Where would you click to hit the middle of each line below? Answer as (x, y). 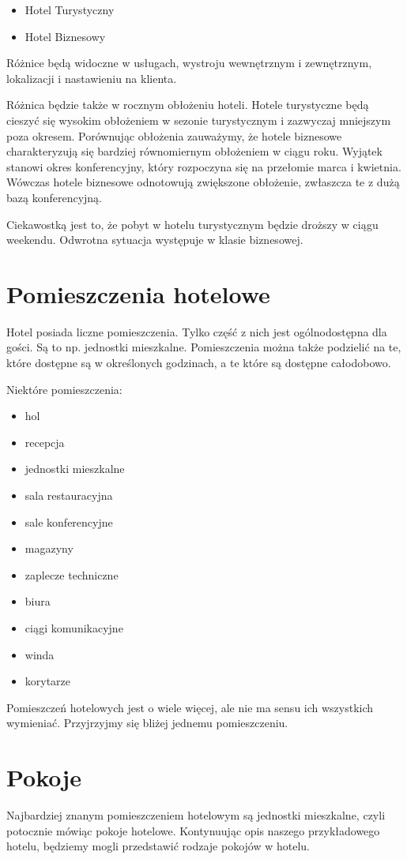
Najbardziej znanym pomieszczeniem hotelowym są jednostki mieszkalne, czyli (196, 815)
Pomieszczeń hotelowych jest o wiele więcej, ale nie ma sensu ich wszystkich (190, 707)
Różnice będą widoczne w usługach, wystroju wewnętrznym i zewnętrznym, (189, 63)
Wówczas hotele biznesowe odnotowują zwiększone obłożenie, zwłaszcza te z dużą (203, 182)
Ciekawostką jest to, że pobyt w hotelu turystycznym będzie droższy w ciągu (192, 224)
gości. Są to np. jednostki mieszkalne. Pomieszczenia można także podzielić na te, (204, 347)
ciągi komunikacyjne (74, 627)
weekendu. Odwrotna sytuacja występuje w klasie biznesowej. (155, 240)
